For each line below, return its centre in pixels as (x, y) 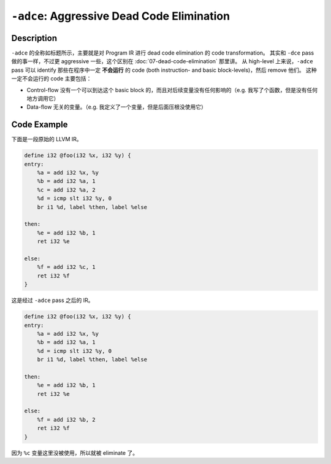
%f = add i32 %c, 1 (67, 267)
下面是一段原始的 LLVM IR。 (47, 139)
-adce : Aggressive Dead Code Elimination (120, 16)
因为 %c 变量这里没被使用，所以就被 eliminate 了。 (74, 453)
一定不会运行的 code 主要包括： (51, 79)
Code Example (40, 125)
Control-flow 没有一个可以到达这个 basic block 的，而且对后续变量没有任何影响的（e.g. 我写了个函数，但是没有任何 (172, 90)
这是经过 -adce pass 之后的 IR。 (53, 300)
